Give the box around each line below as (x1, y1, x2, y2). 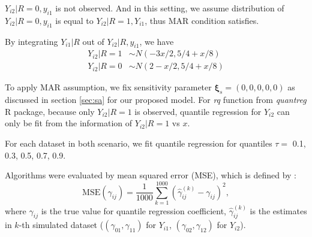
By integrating (5, 35, 58, 47)
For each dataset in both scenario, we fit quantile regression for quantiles (5, 137, 272, 150)
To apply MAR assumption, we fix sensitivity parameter (5, 81, 212, 93)
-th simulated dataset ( (19, 218, 104, 231)
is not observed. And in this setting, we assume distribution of (55, 2, 284, 14)
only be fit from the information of (5, 117, 133, 129)
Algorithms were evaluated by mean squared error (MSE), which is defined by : (5, 169, 296, 181)
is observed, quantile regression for (134, 105, 262, 117)
